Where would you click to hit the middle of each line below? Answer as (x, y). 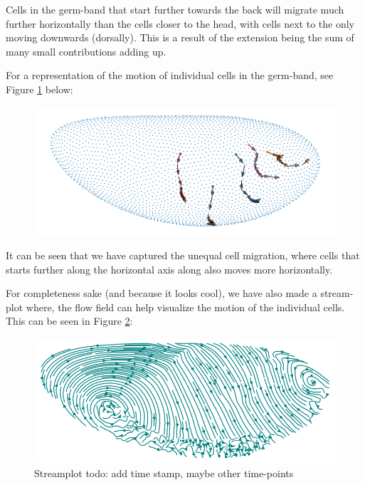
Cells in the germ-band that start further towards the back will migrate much (175, 9)
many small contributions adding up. (86, 51)
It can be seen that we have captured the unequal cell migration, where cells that (183, 255)
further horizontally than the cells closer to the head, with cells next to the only (180, 23)
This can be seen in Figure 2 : (69, 321)
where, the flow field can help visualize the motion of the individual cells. (185, 307)
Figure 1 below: (39, 89)
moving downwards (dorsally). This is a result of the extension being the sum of (180, 37)
